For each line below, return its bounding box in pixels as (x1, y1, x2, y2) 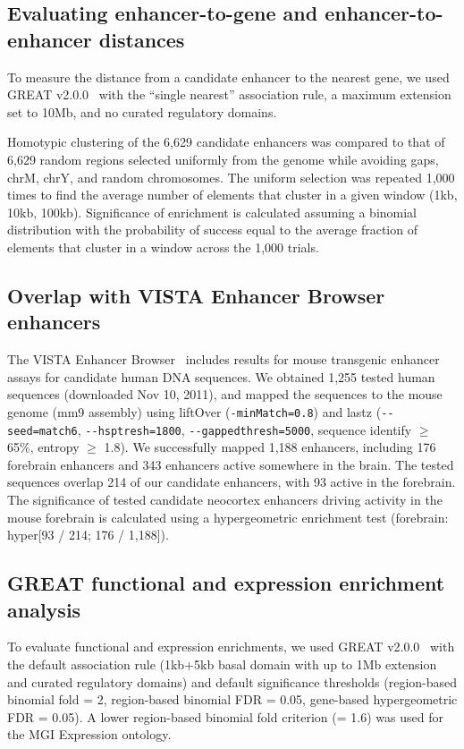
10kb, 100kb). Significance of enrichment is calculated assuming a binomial (7, 202, 418, 221)
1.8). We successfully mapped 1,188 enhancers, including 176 (104, 438, 436, 456)
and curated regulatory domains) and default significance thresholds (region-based (7, 672, 458, 691)
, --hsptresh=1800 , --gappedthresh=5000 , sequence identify (77, 420, 412, 438)
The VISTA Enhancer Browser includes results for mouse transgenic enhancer (7, 350, 440, 369)
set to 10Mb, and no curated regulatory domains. (7, 102, 277, 121)
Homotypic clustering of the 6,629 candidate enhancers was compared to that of (7, 132, 445, 151)
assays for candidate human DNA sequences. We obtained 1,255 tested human (7, 367, 435, 386)
